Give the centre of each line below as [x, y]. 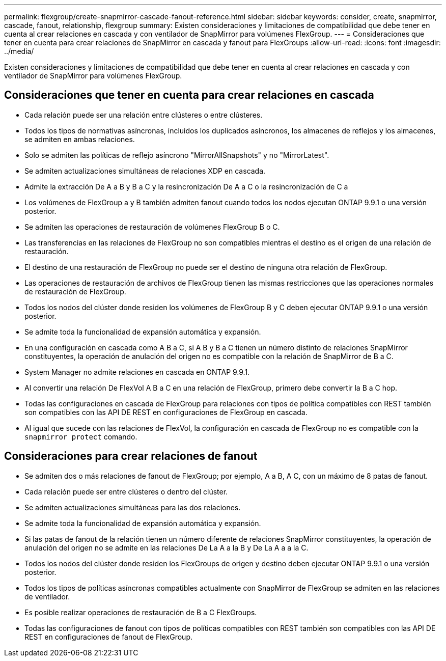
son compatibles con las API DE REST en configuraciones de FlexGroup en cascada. [166, 412]
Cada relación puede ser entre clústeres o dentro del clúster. [126, 491]
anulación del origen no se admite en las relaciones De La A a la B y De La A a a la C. [166, 547]
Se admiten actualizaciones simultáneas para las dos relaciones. [133, 507]
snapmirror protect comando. [81, 436]
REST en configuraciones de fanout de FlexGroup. [108, 637]
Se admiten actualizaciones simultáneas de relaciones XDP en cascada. [145, 171]
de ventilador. [47, 596]
